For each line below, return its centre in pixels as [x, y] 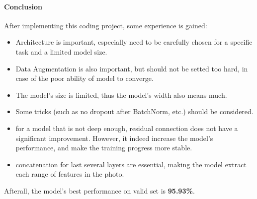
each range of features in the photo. [70, 174]
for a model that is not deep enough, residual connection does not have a [127, 128]
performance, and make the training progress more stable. [104, 148]
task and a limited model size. [61, 51]
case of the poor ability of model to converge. [85, 78]
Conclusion [23, 6]
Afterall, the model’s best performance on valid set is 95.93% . [99, 190]
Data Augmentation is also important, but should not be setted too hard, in [132, 68]
